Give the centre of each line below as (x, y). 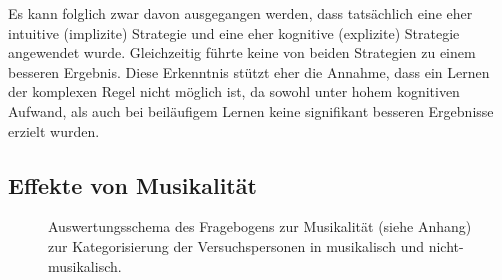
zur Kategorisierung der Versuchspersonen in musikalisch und (236, 245)
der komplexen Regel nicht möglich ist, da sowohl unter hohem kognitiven (234, 91)
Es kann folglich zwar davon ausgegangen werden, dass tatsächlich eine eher (240, 13)
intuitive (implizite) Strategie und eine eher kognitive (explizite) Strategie (234, 32)
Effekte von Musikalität (132, 184)
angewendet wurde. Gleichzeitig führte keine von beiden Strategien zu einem (242, 52)
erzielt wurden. (54, 130)
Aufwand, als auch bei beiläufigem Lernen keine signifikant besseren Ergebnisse (251, 110)
